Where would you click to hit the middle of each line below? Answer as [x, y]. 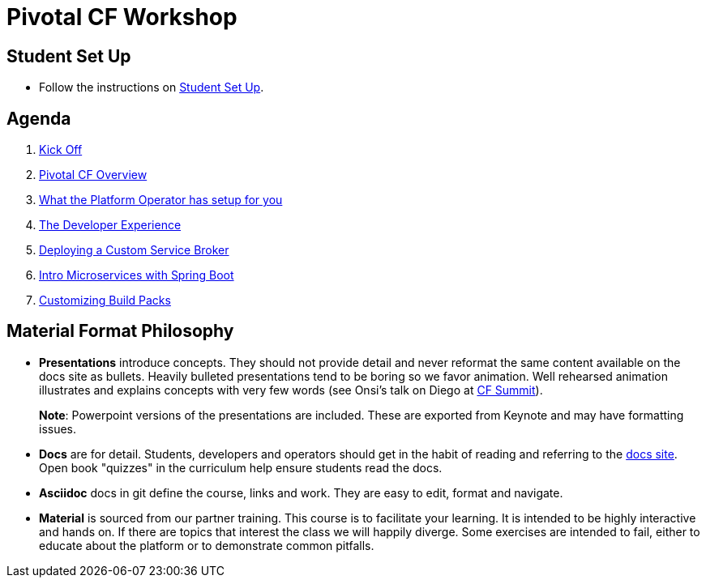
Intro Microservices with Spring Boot [137, 275]
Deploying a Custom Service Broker [134, 250]
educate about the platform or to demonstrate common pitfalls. [207, 545]
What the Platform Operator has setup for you [161, 200]
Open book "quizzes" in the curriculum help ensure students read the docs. [241, 467]
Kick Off [61, 150]
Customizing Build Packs [105, 301]
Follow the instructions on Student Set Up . [152, 87]
